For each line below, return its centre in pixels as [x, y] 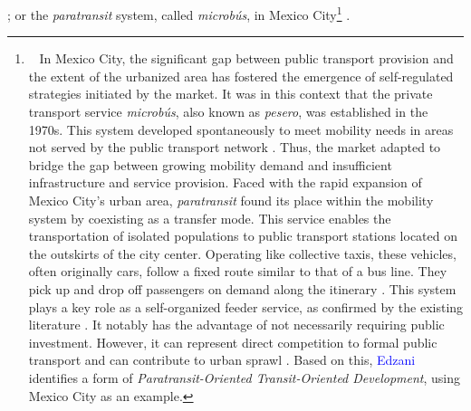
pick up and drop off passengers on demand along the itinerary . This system [242, 288]
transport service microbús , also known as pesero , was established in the [228, 112]
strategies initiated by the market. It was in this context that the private [231, 94]
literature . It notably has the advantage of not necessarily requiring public [236, 325]
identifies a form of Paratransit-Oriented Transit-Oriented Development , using [245, 377]
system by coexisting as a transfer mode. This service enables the [210, 218]
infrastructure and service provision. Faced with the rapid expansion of [225, 182]
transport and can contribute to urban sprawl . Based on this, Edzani [222, 360]
